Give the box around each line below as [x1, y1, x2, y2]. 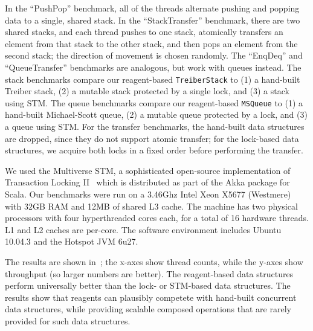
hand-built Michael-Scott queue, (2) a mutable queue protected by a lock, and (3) [5, 108, 308, 121]
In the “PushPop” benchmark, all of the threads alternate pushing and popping [5, 2, 300, 14]
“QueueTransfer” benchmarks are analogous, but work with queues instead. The [5, 60, 302, 73]
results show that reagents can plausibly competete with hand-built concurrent [5, 291, 297, 303]
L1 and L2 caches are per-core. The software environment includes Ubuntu [5, 223, 282, 236]
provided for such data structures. [5, 314, 131, 327]
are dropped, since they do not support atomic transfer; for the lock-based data [5, 132, 299, 144]
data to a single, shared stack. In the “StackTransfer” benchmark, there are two [5, 13, 300, 26]
